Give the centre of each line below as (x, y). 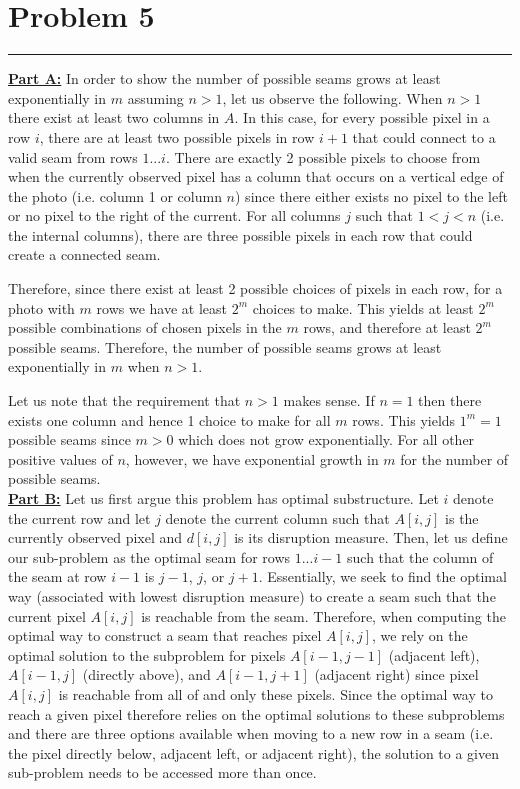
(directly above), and (146, 674)
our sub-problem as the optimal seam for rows (149, 556)
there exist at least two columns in (114, 117)
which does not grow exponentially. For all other (326, 439)
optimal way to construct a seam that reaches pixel (165, 635)
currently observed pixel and (95, 537)
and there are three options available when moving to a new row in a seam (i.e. (251, 733)
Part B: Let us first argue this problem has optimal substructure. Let (223, 498)
